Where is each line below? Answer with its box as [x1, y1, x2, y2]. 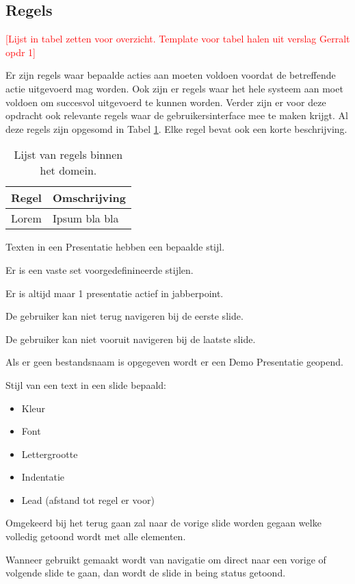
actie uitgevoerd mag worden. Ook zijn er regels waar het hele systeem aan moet [5, 81, 343, 95]
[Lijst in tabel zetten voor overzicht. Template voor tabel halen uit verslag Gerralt [5, 31, 350, 46]
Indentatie [21, 470, 65, 484]
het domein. [40, 162, 97, 179]
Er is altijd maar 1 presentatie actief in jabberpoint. [5, 285, 224, 300]
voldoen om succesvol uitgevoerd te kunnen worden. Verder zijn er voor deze [5, 94, 326, 109]
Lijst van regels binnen [14, 147, 123, 163]
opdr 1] [5, 45, 36, 59]
